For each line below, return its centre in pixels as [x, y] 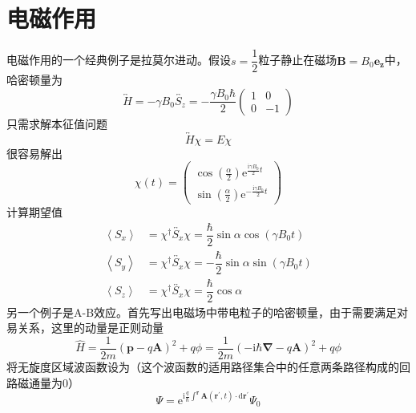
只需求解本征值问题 [57, 123]
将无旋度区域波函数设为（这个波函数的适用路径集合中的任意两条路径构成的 [203, 367]
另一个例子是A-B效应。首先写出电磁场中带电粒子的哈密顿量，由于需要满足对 [208, 312]
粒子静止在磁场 [298, 60]
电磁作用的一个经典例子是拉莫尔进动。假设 [119, 60]
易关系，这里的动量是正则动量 [85, 328]
